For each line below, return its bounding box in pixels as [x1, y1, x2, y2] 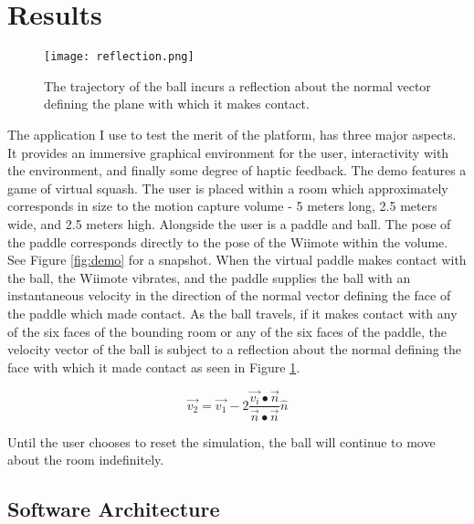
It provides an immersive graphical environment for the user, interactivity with [7, 142, 449, 162]
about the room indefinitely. [7, 450, 164, 469]
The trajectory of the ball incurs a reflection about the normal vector [44, 76, 431, 95]
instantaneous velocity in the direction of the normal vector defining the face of [7, 286, 451, 305]
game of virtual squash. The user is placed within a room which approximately [7, 178, 448, 197]
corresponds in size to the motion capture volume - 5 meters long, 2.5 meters [7, 196, 437, 215]
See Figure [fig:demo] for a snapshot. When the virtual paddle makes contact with [7, 250, 467, 269]
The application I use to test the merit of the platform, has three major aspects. [7, 124, 457, 143]
